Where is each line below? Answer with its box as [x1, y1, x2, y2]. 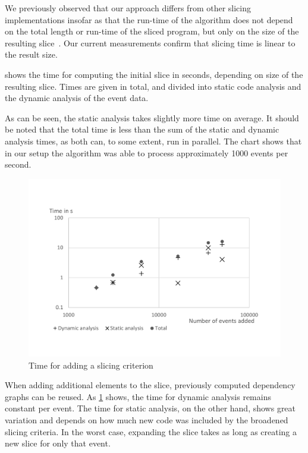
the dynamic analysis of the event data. [5, 92, 149, 104]
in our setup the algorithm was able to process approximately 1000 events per [5, 146, 288, 159]
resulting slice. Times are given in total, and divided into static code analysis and [5, 80, 301, 92]
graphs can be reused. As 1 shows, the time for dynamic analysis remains [5, 390, 271, 402]
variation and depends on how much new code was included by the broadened [5, 414, 288, 426]
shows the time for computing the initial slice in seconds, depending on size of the [5, 68, 303, 80]
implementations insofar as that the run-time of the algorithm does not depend [5, 13, 293, 26]
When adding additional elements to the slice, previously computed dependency [5, 379, 296, 391]
